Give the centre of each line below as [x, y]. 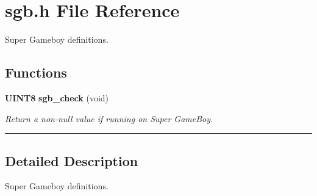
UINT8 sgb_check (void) [57, 97]
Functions [36, 72]
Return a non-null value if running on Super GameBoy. [109, 118]
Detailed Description [72, 160]
